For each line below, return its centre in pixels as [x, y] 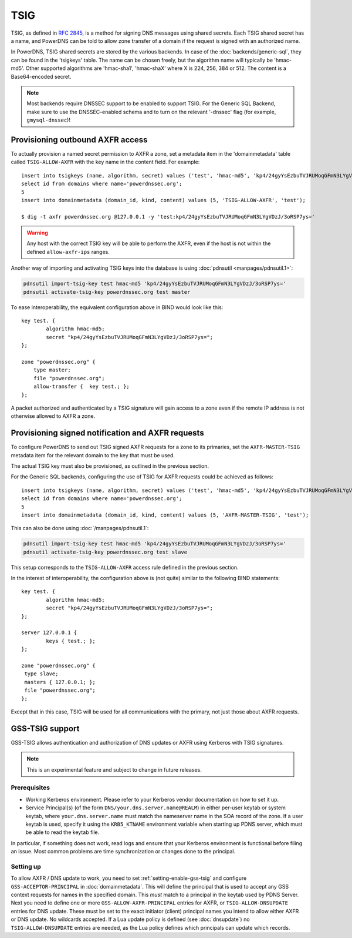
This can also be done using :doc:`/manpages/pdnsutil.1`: [80, 528]
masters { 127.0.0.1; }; [60, 682]
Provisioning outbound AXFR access [79, 140]
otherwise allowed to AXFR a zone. [53, 416]
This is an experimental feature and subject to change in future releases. [114, 769]
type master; [52, 370]
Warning [37, 233]
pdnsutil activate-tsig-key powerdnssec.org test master [107, 292]
